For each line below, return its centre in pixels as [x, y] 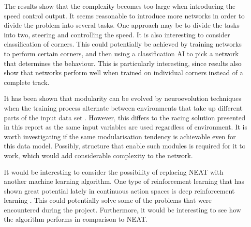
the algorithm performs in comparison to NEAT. [76, 219]
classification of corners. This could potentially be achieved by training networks [123, 44]
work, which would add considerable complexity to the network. [98, 155]
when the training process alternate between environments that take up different [123, 107]
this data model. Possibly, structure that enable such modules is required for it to [125, 146]
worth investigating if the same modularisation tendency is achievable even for [120, 136]
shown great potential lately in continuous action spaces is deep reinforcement [119, 190]
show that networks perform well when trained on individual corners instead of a [124, 73]
